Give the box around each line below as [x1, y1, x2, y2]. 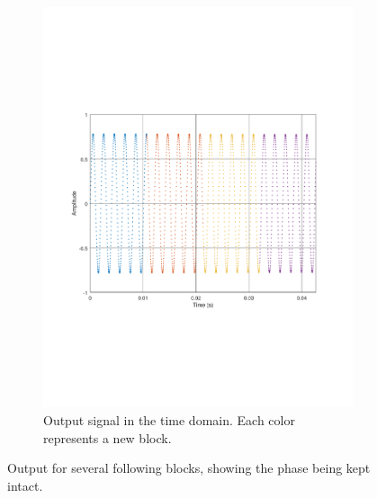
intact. [7, 476, 43, 494]
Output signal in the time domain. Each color [43, 410, 295, 429]
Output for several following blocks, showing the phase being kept [7, 458, 371, 477]
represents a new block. [43, 428, 172, 447]
